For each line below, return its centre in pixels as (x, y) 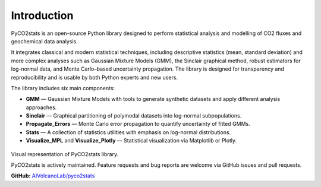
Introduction (42, 15)
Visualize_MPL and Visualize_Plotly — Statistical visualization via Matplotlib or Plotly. (131, 141)
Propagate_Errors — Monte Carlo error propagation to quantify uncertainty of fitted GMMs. (138, 124)
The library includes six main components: (63, 88)
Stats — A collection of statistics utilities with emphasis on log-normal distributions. (128, 132)
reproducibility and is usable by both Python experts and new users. (95, 77)
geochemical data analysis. (44, 41)
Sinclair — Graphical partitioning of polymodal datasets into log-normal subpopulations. (134, 116)
